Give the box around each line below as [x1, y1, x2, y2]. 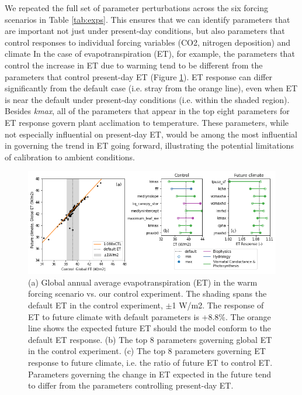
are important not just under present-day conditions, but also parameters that [5, 25, 285, 37]
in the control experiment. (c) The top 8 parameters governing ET [28, 345, 266, 357]
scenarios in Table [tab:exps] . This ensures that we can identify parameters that [5, 13, 290, 25]
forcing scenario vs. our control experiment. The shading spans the [28, 287, 267, 300]
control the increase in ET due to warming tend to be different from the [5, 59, 263, 71]
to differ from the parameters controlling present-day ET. [28, 379, 234, 391]
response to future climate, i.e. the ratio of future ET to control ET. [28, 356, 273, 368]
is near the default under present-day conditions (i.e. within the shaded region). [5, 93, 290, 105]
